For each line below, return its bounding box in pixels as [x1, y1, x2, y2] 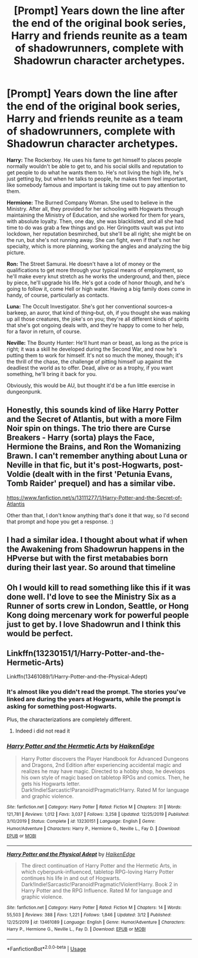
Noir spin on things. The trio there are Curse [6, 423, 171, 433]
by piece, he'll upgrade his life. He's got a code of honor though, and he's [6, 279, 185, 286]
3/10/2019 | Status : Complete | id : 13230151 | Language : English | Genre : [6, 818, 156, 825]
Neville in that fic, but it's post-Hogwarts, [6, 460, 162, 470]
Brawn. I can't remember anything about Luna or [6, 451, 187, 461]
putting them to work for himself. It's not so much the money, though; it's [6, 351, 183, 359]
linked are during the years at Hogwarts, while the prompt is [6, 695, 181, 703]
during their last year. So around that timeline [6, 563, 176, 573]
